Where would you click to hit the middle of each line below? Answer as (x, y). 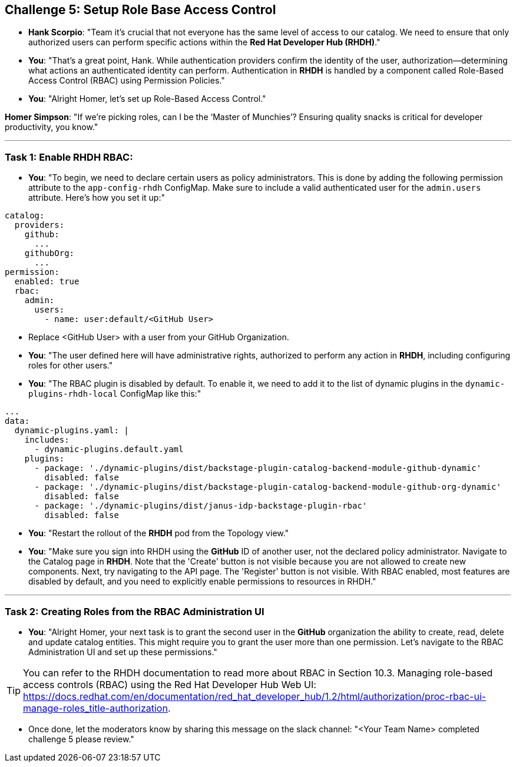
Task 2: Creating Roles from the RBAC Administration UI (135, 611)
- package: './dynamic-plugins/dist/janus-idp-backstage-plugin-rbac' (201, 506)
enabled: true (47, 282)
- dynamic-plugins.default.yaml (109, 449)
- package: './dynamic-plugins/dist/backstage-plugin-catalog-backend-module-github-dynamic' (258, 468)
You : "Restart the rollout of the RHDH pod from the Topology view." (159, 533)
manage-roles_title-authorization (95, 708)
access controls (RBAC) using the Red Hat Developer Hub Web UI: (170, 684)
